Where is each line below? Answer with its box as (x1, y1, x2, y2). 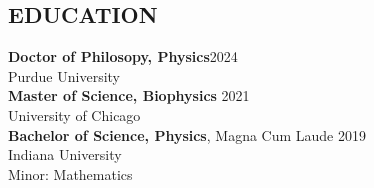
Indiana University (8, 144, 122, 165)
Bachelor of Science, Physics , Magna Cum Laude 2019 (8, 124, 366, 145)
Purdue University (8, 65, 120, 86)
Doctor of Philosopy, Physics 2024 (8, 46, 238, 67)
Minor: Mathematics (8, 163, 133, 184)
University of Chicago (8, 104, 141, 125)
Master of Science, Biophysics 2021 (8, 85, 250, 106)
